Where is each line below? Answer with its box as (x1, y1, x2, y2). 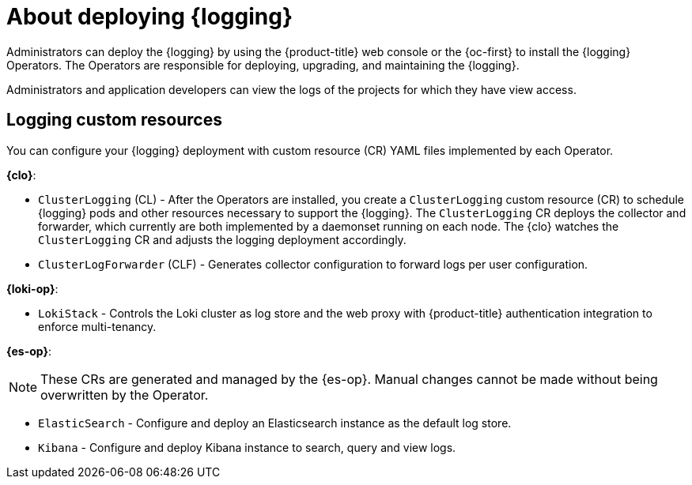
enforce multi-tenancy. (38, 319, 157, 333)
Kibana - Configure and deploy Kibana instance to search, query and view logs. (38, 440, 456, 454)
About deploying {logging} (6, 3, 293, 30)
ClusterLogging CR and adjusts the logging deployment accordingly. (38, 232, 407, 246)
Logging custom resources (6, 110, 222, 130)
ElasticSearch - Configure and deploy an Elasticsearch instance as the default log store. (38, 415, 512, 430)
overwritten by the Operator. (40, 386, 209, 403)
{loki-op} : (6, 281, 59, 295)
